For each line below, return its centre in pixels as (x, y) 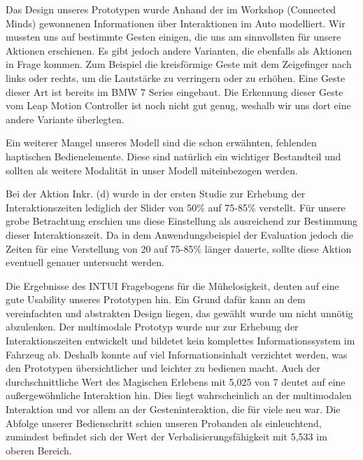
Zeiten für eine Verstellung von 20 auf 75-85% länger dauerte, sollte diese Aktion (179, 248)
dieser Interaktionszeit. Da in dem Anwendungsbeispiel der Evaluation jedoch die (180, 234)
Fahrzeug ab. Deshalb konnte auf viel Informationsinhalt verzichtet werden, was (177, 354)
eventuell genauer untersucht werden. (85, 262)
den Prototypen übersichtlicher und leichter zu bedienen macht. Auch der (163, 368)
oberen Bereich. (39, 450)
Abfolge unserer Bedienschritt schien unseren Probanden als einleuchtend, (164, 423)
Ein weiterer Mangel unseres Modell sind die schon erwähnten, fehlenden (161, 142)
